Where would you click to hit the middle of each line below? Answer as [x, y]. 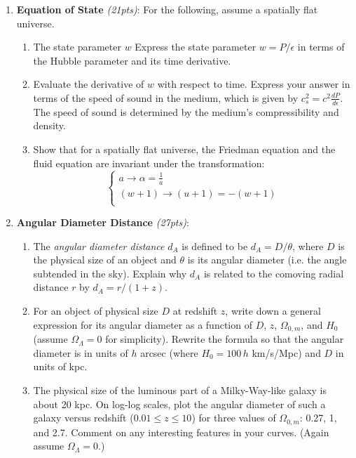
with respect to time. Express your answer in [254, 84]
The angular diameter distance [99, 246]
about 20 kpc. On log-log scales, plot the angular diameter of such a [179, 404]
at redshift [195, 311]
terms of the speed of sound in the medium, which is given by [166, 97]
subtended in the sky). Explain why [110, 273]
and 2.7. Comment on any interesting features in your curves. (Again [181, 432]
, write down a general [273, 311]
